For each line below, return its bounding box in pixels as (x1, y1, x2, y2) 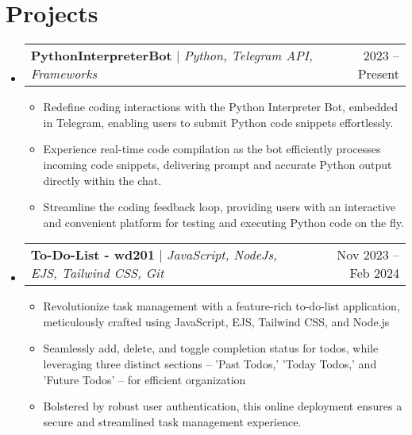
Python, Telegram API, (183, 46, 313, 65)
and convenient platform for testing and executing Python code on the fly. (43, 214, 404, 230)
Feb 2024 (349, 264, 399, 283)
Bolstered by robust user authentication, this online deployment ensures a (43, 398, 402, 414)
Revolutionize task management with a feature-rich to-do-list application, (43, 298, 400, 314)
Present (357, 64, 399, 83)
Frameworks (30, 64, 98, 83)
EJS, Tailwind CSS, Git (30, 264, 164, 283)
